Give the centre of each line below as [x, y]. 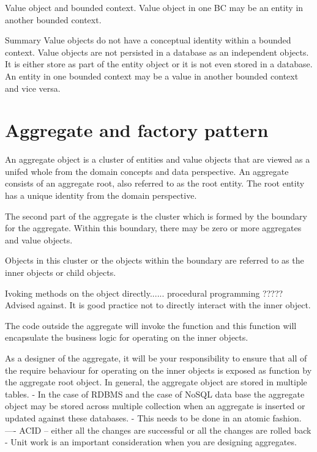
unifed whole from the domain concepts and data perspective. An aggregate [147, 171]
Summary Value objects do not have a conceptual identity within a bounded [148, 40]
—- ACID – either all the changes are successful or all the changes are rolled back [158, 430]
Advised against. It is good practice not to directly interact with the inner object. [158, 305]
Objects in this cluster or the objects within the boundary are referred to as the [155, 260]
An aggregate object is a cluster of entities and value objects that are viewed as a [158, 159]
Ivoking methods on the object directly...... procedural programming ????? [144, 293]
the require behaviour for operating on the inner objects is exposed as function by [158, 370]
